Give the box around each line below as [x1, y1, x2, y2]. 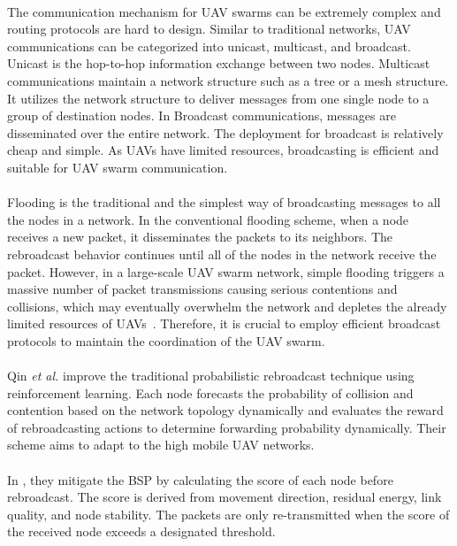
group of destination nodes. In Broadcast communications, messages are [7, 106, 396, 125]
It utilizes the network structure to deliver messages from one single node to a [7, 88, 430, 107]
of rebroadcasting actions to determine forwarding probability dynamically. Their [7, 418, 446, 436]
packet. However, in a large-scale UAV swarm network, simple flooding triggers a [7, 262, 445, 281]
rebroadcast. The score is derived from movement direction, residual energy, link [7, 488, 442, 506]
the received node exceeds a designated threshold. [7, 522, 276, 541]
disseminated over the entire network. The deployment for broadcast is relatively [7, 123, 444, 142]
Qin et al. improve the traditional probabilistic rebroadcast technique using [7, 366, 415, 385]
